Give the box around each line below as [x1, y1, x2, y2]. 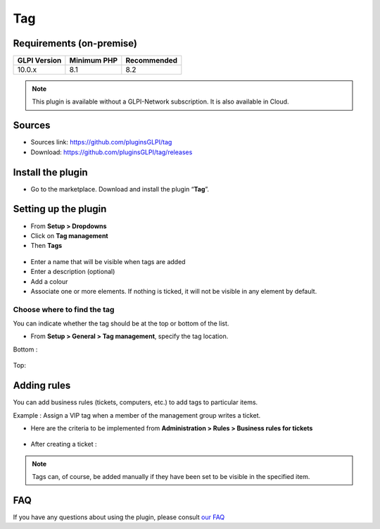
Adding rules [13, 380, 71, 392]
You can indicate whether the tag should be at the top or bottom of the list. [13, 319, 229, 328]
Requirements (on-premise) [13, 37, 137, 49]
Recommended [125, 56, 178, 66]
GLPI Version [17, 56, 62, 66]
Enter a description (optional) [30, 268, 115, 276]
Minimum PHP [69, 56, 118, 66]
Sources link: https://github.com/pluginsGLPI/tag [30, 138, 172, 147]
